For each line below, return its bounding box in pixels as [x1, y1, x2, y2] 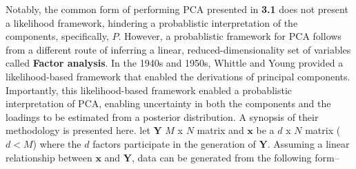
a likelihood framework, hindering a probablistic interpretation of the [6, 15, 298, 30]
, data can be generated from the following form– [131, 150, 339, 164]
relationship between [6, 150, 92, 164]
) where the [32, 136, 81, 150]
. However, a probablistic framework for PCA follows [118, 29, 342, 43]
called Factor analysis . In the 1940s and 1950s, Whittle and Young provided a [6, 56, 344, 70]
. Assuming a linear [267, 136, 350, 150]
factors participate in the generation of [92, 136, 256, 150]
